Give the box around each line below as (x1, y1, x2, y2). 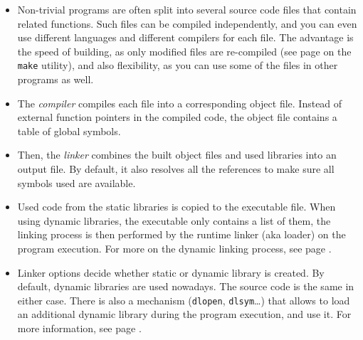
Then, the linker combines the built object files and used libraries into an (17, 147, 337, 162)
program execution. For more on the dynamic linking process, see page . (17, 240, 332, 255)
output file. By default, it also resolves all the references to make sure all (17, 161, 335, 176)
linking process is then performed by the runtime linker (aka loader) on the (17, 227, 346, 242)
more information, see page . (17, 321, 142, 335)
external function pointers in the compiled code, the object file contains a (17, 110, 337, 124)
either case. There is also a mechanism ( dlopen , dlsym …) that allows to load (17, 292, 350, 307)
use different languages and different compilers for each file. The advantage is (17, 30, 354, 45)
